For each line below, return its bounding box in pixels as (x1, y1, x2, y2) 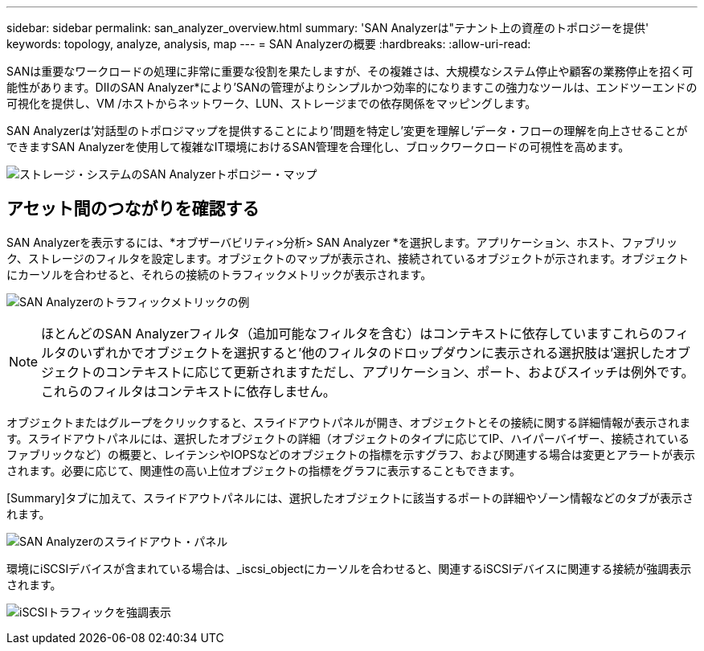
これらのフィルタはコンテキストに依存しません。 (41, 383, 336, 399)
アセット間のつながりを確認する (6, 199, 260, 219)
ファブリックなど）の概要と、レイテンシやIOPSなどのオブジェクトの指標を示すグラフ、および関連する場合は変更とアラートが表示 (6, 447, 695, 461)
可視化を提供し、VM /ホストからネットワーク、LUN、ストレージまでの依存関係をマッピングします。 (6, 96, 537, 110)
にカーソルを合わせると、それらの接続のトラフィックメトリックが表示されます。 (6, 267, 432, 281)
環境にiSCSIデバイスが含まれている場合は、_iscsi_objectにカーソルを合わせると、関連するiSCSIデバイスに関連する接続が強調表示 (6, 561, 692, 575)
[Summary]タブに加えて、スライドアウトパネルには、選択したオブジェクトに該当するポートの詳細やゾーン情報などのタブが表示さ (6, 490, 694, 505)
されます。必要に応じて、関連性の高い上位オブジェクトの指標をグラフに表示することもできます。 (6, 463, 521, 477)
